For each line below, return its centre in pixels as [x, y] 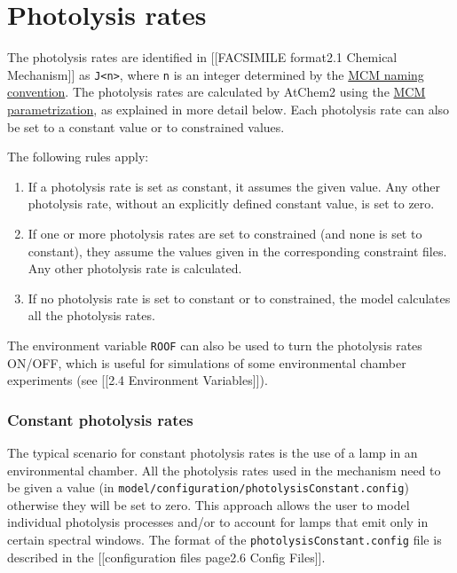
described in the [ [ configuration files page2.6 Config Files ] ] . [166, 557]
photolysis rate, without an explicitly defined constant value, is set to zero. [231, 204]
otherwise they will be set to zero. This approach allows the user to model [209, 504]
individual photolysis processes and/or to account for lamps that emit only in [218, 522]
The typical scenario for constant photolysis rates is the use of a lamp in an [213, 452]
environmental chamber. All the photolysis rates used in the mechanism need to [224, 470]
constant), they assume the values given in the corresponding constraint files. [237, 251]
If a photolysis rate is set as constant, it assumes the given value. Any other [234, 186]
